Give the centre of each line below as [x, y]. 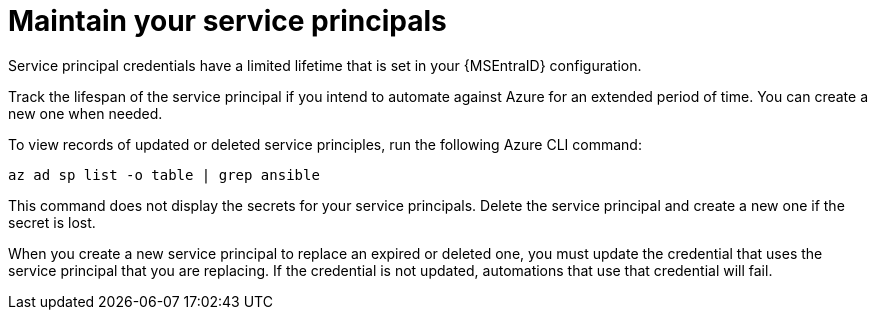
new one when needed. [85, 113]
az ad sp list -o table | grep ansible [164, 174]
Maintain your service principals [227, 21]
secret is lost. [52, 222]
